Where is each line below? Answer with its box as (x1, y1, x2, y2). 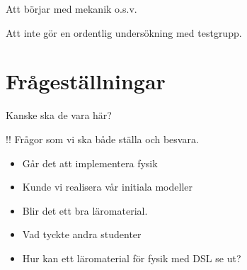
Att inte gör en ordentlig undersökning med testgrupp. (6, 25, 242, 40)
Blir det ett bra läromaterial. (22, 203, 148, 218)
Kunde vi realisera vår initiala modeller (22, 179, 193, 194)
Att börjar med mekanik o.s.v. (6, 1, 137, 16)
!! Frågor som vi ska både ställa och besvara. (6, 131, 199, 146)
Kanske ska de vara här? (6, 108, 112, 123)
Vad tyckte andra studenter (22, 227, 142, 242)
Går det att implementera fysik (22, 155, 158, 170)
